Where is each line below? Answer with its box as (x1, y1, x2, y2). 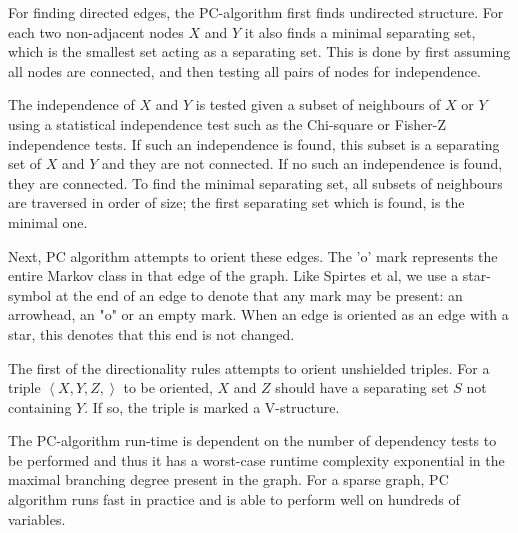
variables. (8, 508, 66, 529)
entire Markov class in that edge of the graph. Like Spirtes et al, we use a (8, 265, 459, 286)
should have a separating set (275, 377, 449, 398)
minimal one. (8, 211, 88, 232)
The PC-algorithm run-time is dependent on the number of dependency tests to (8, 430, 497, 451)
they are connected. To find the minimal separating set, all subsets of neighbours (8, 172, 503, 193)
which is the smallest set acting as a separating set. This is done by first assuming (8, 41, 511, 62)
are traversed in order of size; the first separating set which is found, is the (8, 192, 465, 213)
